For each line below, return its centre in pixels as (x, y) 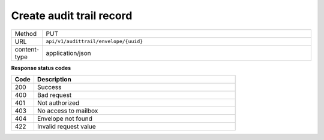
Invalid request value (66, 126)
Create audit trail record (72, 16)
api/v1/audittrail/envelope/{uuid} (94, 42)
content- (27, 49)
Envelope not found (64, 118)
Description (54, 79)
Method (26, 34)
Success (49, 87)
